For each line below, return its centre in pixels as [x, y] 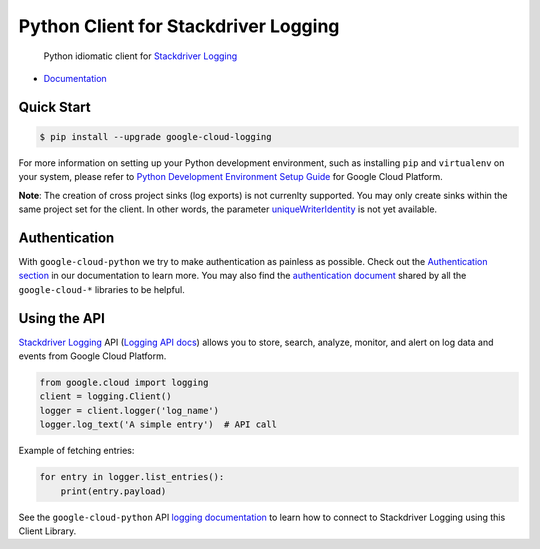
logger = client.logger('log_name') [129, 410]
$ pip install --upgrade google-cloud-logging [155, 136]
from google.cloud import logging [124, 383]
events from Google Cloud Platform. [92, 356]
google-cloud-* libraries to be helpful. [101, 289]
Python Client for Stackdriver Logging [179, 26]
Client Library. [47, 531]
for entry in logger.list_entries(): [132, 477]
